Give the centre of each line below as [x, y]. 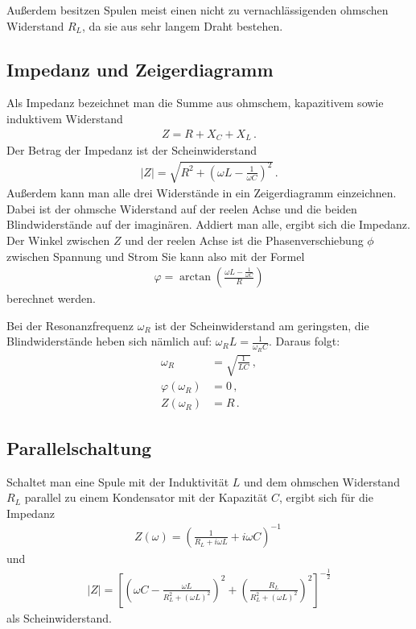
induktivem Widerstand [65, 118]
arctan [196, 277]
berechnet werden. [51, 298]
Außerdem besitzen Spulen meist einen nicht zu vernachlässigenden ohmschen [198, 10]
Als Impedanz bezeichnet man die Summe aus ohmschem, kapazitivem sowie [195, 103]
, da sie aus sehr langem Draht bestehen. [183, 25]
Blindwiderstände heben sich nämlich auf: [109, 341]
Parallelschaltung [79, 447]
